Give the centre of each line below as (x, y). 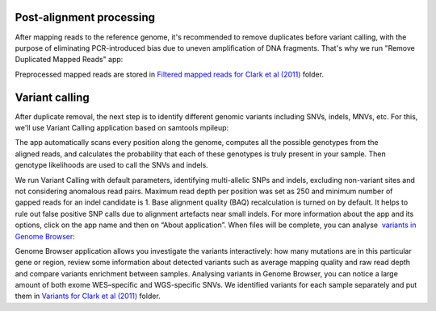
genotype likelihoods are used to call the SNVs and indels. (112, 165)
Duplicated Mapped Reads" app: (69, 60)
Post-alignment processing (85, 17)
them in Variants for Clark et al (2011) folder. (88, 296)
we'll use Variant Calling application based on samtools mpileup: (122, 127)
